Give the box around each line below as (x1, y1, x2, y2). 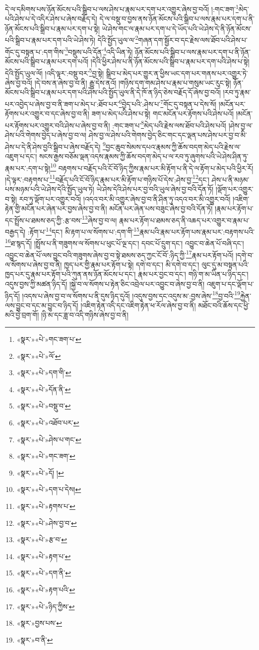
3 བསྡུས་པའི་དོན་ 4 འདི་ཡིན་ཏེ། (65, 45, 133, 57)
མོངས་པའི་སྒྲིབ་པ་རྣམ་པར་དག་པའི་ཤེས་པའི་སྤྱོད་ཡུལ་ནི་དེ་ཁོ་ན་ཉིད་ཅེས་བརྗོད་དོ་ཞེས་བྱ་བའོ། (5, 87, 221, 97)
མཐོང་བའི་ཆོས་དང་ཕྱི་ (198, 300, 250, 310)
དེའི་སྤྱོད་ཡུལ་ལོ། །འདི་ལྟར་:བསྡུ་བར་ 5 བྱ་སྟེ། (5, 66, 104, 78)
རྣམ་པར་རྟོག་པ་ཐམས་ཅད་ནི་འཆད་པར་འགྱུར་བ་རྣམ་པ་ (119, 215, 250, 225)
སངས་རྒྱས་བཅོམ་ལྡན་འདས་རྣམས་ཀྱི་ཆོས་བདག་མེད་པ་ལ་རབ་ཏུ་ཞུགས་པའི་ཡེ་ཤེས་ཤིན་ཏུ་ (39, 151, 249, 161)
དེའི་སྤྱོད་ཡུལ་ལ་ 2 (97, 33, 138, 45)
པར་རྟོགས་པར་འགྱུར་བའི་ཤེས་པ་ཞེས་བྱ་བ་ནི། (5, 120, 110, 130)
